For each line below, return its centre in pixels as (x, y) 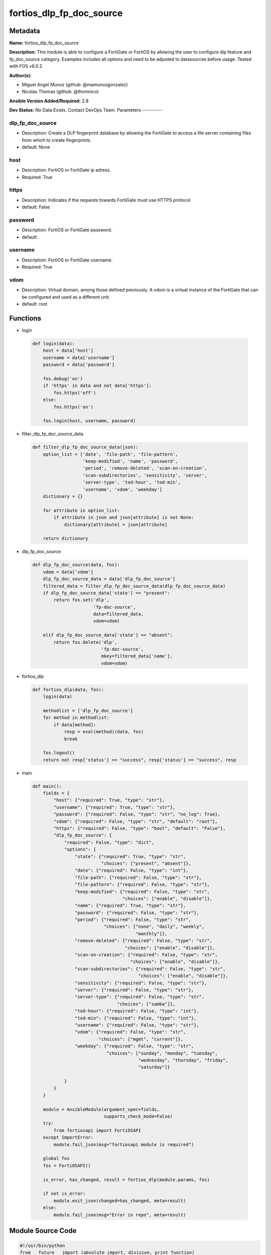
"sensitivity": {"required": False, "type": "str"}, (141, 983)
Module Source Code (43, 1231)
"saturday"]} (154, 1067)
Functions (25, 318)
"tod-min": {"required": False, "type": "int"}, (135, 1018)
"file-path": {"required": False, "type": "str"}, (138, 877)
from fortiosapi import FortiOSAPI (97, 1130)
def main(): (47, 786)
